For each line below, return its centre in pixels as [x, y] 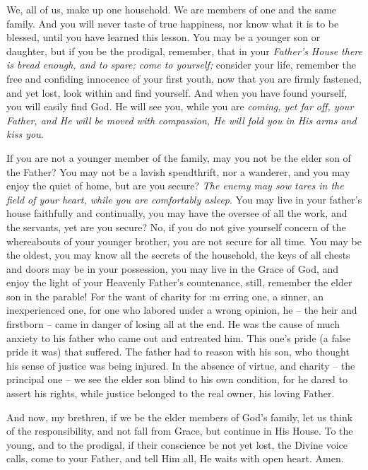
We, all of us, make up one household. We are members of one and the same [172, 9]
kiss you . [25, 134]
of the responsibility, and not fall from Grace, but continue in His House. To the [180, 431]
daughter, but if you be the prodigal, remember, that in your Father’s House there [185, 51]
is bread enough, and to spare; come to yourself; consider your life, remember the [182, 65]
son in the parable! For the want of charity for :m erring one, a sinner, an [165, 296]
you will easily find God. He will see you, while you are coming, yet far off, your [180, 106]
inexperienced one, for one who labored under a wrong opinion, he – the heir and [182, 310]
